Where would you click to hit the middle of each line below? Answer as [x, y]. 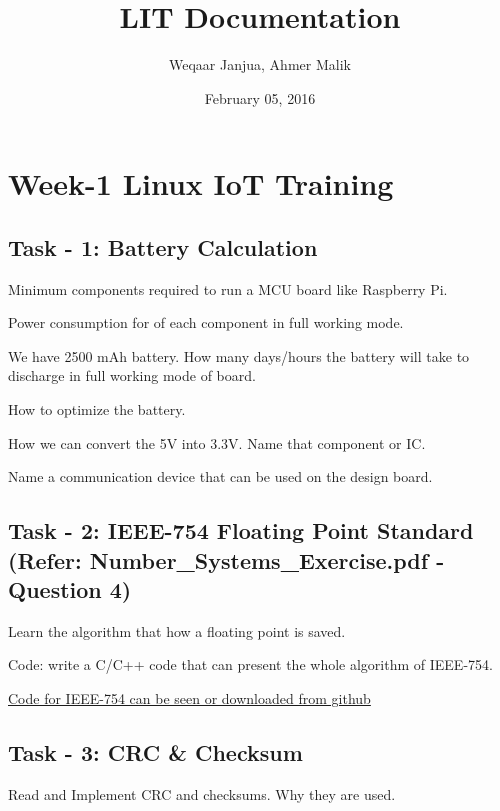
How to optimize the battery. [97, 409]
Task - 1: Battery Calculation [163, 246]
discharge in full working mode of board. [132, 375]
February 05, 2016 [260, 97]
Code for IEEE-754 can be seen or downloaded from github [189, 698]
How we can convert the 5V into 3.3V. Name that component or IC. [217, 442]
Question [55, 589]
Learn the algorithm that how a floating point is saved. [177, 630]
